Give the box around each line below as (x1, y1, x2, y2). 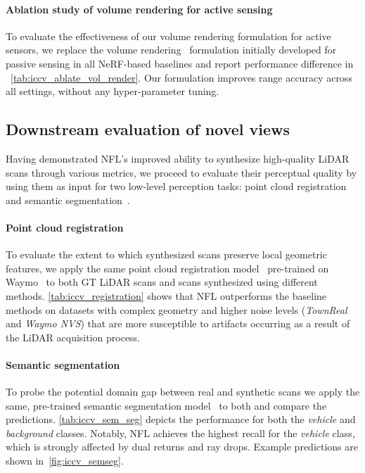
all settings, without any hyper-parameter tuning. (6, 84, 219, 99)
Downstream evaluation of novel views (6, 118, 290, 140)
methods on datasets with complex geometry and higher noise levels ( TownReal (6, 302, 347, 317)
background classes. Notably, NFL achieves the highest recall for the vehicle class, (6, 425, 355, 440)
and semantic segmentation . (6, 192, 130, 207)
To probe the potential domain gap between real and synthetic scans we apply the (6, 384, 360, 399)
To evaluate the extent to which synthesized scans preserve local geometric (6, 247, 327, 262)
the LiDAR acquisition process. (6, 329, 141, 344)
